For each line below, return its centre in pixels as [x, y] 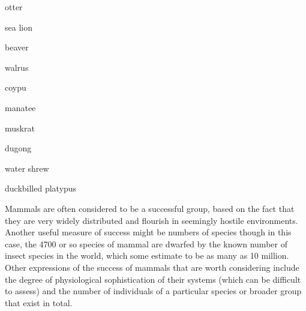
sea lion [19, 27]
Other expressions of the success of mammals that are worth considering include [152, 267]
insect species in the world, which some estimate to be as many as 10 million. [147, 255]
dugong [18, 148]
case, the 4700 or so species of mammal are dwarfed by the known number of [146, 243]
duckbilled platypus [41, 188]
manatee [20, 107]
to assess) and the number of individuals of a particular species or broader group [153, 291]
